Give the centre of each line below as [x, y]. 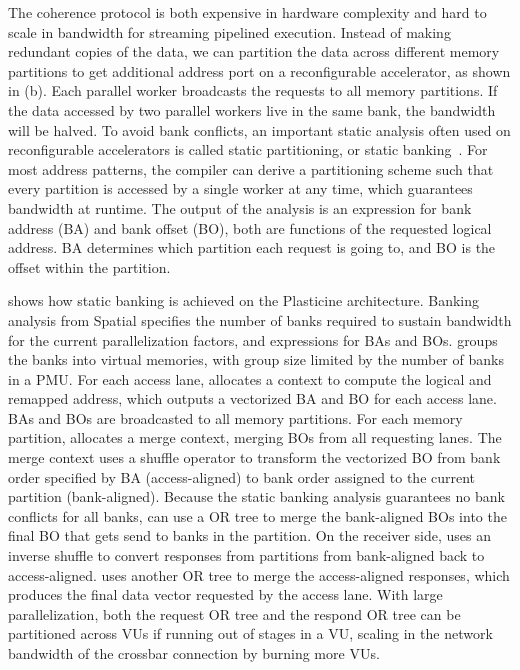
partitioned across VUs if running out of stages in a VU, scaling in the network [250, 633]
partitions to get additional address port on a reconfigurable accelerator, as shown [259, 70]
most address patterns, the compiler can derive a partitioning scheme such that [251, 168]
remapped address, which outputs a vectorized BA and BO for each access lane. [252, 398]
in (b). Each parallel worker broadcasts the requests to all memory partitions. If [253, 90]
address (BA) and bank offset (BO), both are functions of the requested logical [250, 227]
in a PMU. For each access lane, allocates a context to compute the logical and [250, 378]
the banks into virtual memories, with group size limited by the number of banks [256, 359]
